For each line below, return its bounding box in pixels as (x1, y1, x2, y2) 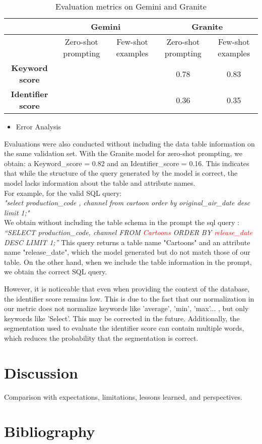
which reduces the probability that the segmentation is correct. (4, 332, 199, 343)
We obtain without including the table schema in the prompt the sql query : (4, 217, 239, 228)
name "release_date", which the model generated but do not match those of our (4, 247, 250, 257)
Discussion (4, 362, 78, 383)
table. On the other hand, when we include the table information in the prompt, (4, 256, 252, 267)
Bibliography (4, 421, 95, 441)
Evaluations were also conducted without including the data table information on (4, 138, 255, 149)
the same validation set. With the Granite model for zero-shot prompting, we (4, 148, 242, 159)
